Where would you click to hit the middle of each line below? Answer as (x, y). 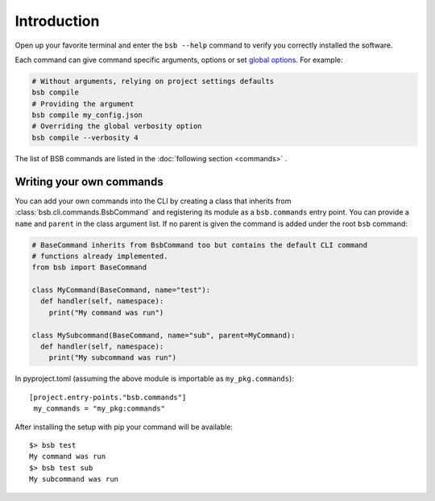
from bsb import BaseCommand (89, 267)
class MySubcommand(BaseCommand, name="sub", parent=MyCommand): (164, 335)
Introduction (57, 21)
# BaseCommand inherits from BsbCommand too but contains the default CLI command (200, 245)
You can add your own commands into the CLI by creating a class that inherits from (153, 201)
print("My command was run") (106, 312)
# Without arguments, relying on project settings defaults (153, 81)
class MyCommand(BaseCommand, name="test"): (121, 290)
